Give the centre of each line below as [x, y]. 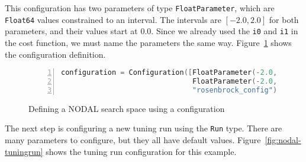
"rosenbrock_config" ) [235, 90]
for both [284, 19]
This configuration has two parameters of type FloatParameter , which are [140, 8]
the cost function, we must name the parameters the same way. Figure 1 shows [148, 42]
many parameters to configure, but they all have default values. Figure [133, 140]
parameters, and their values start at [71, 31]
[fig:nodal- [283, 140]
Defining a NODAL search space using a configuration [127, 108]
